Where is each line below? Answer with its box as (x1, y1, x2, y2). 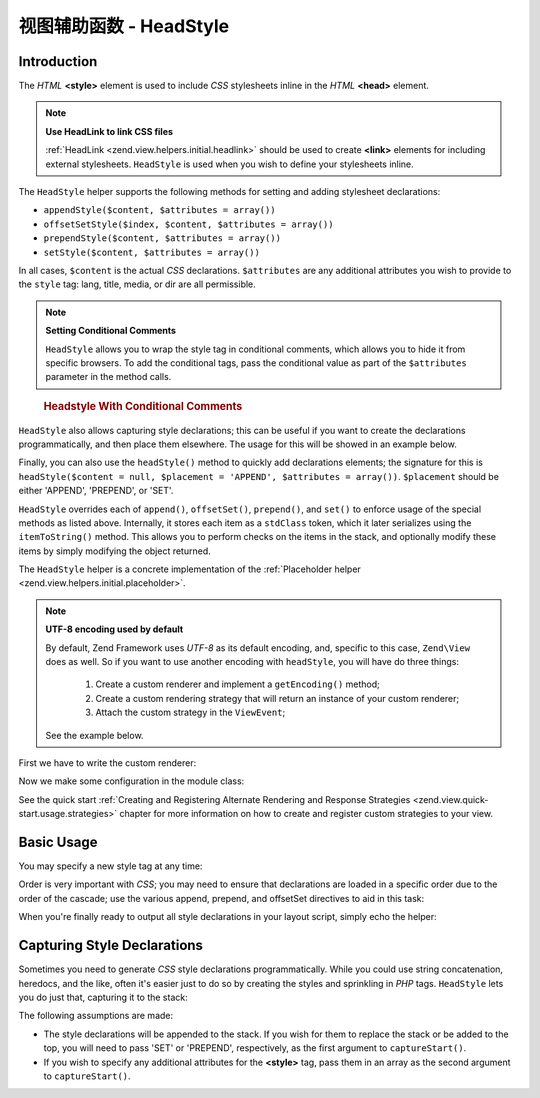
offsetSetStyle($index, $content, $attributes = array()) (43, 218, 334, 230)
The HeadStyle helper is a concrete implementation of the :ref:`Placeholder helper (18, 563, 362, 575)
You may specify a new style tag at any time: (18, 860, 203, 872)
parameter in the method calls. (45, 371, 172, 383)
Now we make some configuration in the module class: (18, 775, 245, 787)
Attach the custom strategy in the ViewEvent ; (95, 706, 286, 719)
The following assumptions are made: (18, 1010, 174, 1022)
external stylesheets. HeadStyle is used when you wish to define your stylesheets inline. (45, 158, 414, 170)
